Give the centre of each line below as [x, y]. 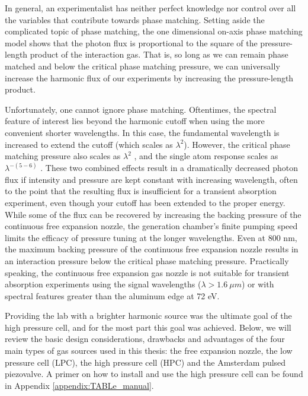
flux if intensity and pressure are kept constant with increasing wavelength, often [151, 179]
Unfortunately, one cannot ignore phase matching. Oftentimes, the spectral [141, 109]
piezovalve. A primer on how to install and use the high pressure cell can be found [154, 374]
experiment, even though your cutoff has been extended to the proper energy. [145, 202]
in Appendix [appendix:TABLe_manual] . [79, 385]
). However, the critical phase [237, 144]
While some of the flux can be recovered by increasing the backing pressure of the [153, 214]
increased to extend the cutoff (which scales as [89, 144]
